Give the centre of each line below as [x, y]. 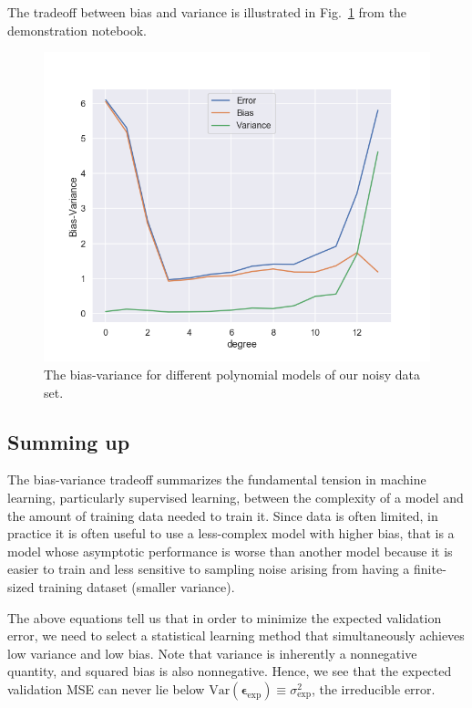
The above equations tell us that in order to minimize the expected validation [225, 617]
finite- [430, 569]
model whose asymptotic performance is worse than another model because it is [230, 551]
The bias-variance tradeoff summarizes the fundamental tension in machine [217, 479]
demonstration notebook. [77, 30]
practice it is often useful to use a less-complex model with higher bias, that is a [231, 533]
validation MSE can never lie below [106, 688]
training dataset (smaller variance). [137, 586]
